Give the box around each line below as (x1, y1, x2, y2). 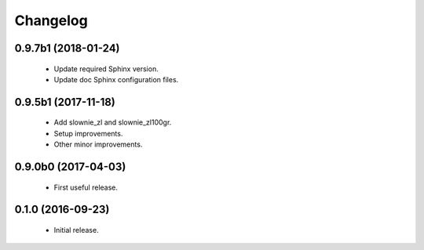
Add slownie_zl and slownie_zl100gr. (53, 118, 172, 127)
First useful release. (53, 183, 118, 192)
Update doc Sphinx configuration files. (53, 74, 179, 84)
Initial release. (53, 225, 99, 234)
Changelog (14, 12, 88, 29)
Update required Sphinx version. (53, 63, 159, 74)
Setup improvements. (53, 129, 123, 138)
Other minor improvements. (53, 139, 143, 149)
